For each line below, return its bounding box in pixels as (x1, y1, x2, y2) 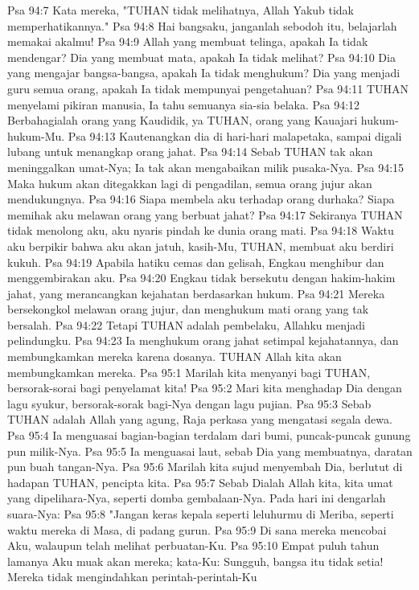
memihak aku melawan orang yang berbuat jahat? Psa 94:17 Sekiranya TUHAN (7, 206, 403, 223)
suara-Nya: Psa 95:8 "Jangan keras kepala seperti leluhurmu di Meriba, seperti (7, 506, 394, 522)
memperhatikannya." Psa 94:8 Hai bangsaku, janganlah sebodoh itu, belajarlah (7, 17, 397, 34)
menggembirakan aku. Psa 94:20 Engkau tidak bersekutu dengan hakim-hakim (7, 269, 396, 286)
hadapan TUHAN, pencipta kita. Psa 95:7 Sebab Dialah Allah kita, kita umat (7, 473, 393, 490)
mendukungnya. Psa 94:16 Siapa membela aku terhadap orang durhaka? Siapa (7, 191, 395, 207)
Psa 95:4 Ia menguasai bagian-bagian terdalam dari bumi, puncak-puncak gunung (7, 427, 411, 444)
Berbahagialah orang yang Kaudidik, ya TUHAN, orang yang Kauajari (7, 112, 358, 129)
